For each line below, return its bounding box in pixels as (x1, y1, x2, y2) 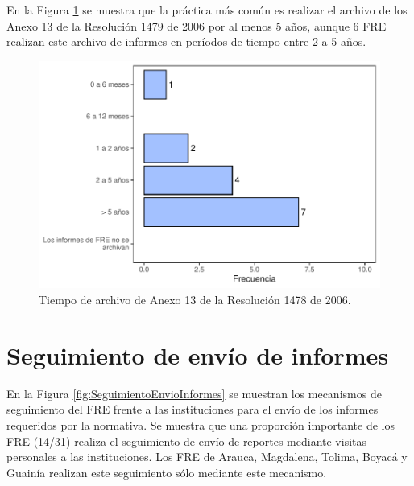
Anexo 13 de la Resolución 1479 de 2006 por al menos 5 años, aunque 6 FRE (6, 17, 387, 34)
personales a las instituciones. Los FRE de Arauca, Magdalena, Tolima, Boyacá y (6, 448, 408, 465)
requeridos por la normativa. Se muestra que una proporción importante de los (6, 416, 395, 433)
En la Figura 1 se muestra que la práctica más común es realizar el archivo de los (6, 2, 408, 18)
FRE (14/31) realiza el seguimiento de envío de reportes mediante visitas (6, 432, 367, 449)
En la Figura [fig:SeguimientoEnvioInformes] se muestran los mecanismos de (6, 385, 382, 402)
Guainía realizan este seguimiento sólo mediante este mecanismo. (6, 463, 327, 480)
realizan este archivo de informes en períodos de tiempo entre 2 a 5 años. (6, 33, 366, 50)
